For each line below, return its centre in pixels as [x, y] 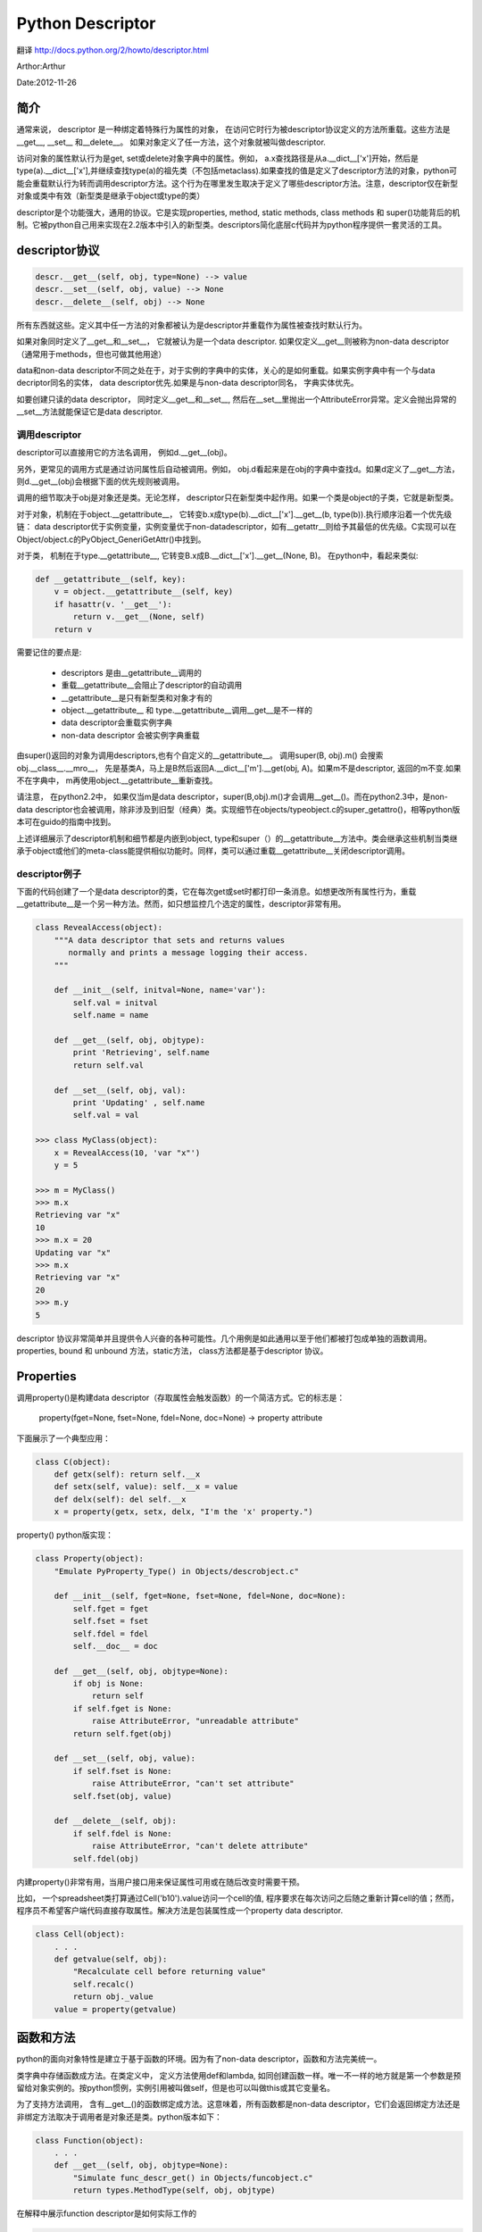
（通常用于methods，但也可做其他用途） [91, 354]
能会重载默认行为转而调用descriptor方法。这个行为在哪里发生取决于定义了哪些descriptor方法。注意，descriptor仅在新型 [237, 183]
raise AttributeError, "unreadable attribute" [195, 1721]
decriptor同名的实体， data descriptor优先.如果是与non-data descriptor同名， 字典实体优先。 [187, 383]
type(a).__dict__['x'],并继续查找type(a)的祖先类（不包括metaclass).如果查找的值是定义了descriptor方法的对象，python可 [237, 171]
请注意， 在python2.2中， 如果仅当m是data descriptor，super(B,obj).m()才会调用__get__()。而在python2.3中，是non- [232, 797]
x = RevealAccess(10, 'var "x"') [127, 1153]
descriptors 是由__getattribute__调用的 [132, 672]
